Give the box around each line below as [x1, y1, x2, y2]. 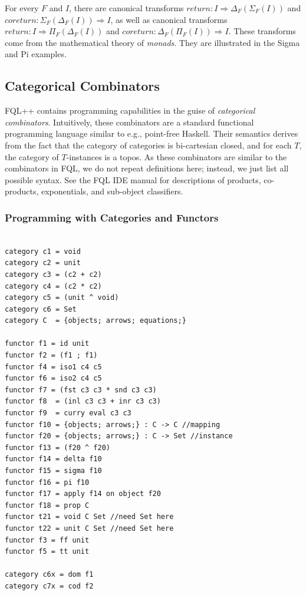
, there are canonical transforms [69, 2, 184, 14]
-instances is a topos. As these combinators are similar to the [66, 150, 287, 163]
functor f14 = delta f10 [5, 455, 102, 464]
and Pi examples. [5, 48, 67, 60]
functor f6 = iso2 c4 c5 [5, 374, 102, 383]
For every [5, 2, 39, 14]
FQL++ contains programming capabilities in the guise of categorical [5, 104, 255, 117]
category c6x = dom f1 [5, 570, 94, 579]
